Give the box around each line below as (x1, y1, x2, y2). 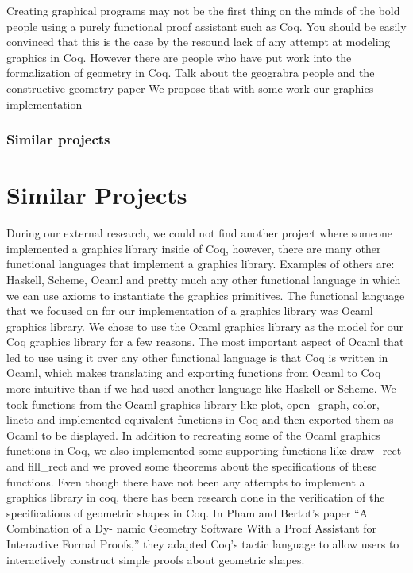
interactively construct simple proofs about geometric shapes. (6, 551, 305, 567)
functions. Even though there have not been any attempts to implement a (6, 473, 365, 490)
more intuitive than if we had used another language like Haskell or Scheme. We (6, 380, 396, 397)
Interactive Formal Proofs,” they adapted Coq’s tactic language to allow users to (6, 536, 399, 552)
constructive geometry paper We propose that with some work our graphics (6, 79, 374, 96)
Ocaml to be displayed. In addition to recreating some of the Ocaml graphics (6, 426, 380, 443)
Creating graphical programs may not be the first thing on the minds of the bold (6, 2, 400, 18)
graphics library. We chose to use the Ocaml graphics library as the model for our (6, 317, 404, 334)
